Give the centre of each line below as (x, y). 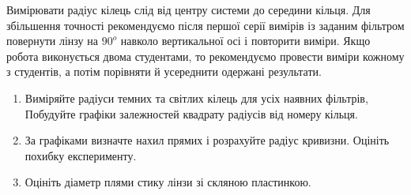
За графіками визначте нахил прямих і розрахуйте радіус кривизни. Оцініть (207, 140)
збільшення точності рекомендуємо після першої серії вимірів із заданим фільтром (205, 25)
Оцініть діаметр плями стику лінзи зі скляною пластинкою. (168, 182)
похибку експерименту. (81, 155)
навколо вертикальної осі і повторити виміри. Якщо (245, 41)
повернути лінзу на (52, 41)
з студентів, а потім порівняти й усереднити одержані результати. (164, 71)
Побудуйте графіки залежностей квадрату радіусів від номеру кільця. (191, 113)
